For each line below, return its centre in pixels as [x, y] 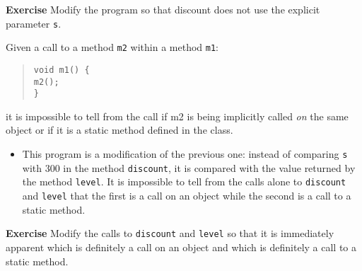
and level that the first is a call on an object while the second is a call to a [187, 196]
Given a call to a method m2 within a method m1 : [112, 47]
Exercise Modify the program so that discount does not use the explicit [163, 9]
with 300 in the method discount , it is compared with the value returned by [189, 167]
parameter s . [34, 23]
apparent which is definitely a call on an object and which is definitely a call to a [181, 247]
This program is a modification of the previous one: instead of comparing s [185, 154]
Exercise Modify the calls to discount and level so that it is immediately [170, 233]
